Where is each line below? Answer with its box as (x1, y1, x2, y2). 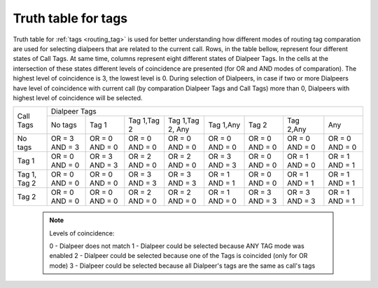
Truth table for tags (13, 11, 128, 26)
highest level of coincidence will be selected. (13, 93, 143, 102)
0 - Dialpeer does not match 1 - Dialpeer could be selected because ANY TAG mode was (49, 242, 304, 250)
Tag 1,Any (208, 120, 241, 130)
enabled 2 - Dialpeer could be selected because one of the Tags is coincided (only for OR (49, 252, 308, 260)
